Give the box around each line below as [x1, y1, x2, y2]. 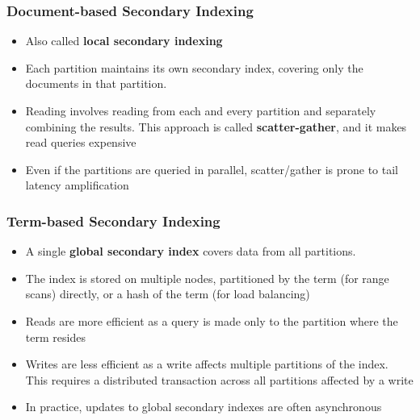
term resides [25, 328, 86, 345]
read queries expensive [25, 134, 136, 151]
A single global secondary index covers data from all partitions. [25, 243, 356, 260]
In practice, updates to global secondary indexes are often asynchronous [25, 398, 382, 415]
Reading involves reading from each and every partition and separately [25, 102, 376, 119]
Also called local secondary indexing [25, 32, 223, 49]
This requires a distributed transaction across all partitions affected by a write [25, 371, 414, 388]
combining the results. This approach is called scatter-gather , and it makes [25, 118, 407, 135]
